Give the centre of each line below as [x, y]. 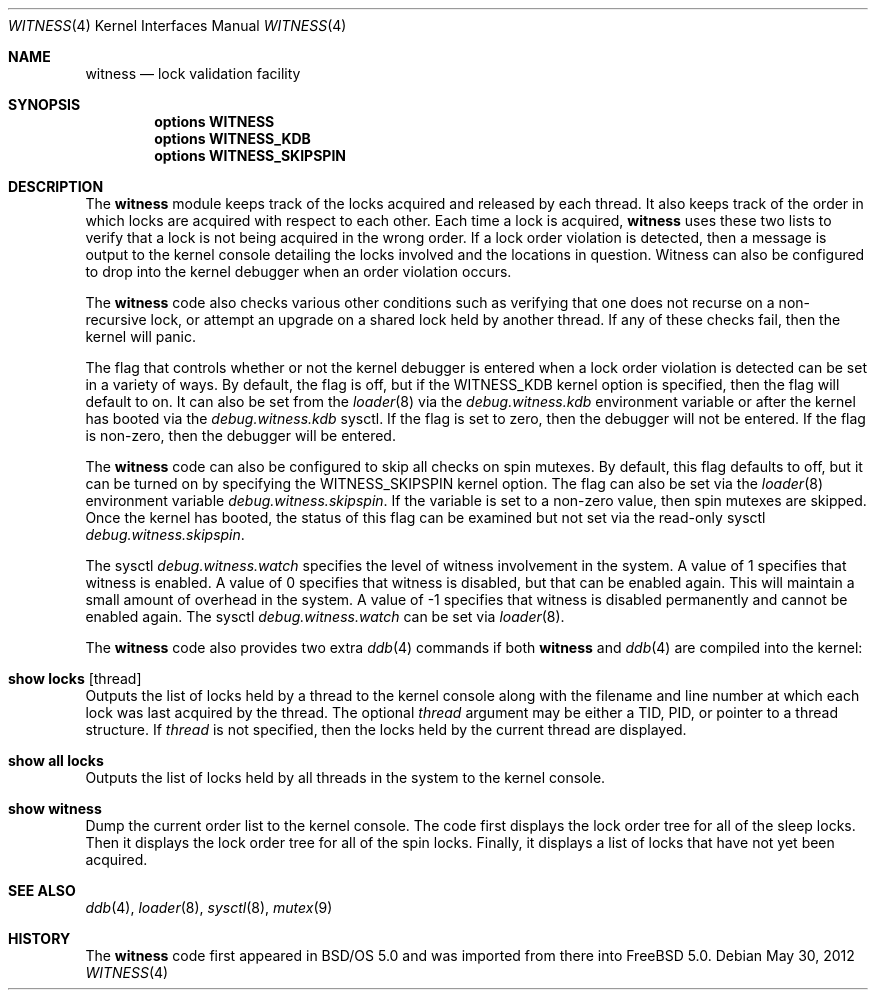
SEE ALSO [42, 890]
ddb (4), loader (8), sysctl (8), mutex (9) [209, 907]
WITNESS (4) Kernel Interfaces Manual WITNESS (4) [177, 25]
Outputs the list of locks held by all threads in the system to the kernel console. [345, 777]
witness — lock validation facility [193, 73]
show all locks [56, 760]
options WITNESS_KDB [232, 138]
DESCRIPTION [56, 186]
